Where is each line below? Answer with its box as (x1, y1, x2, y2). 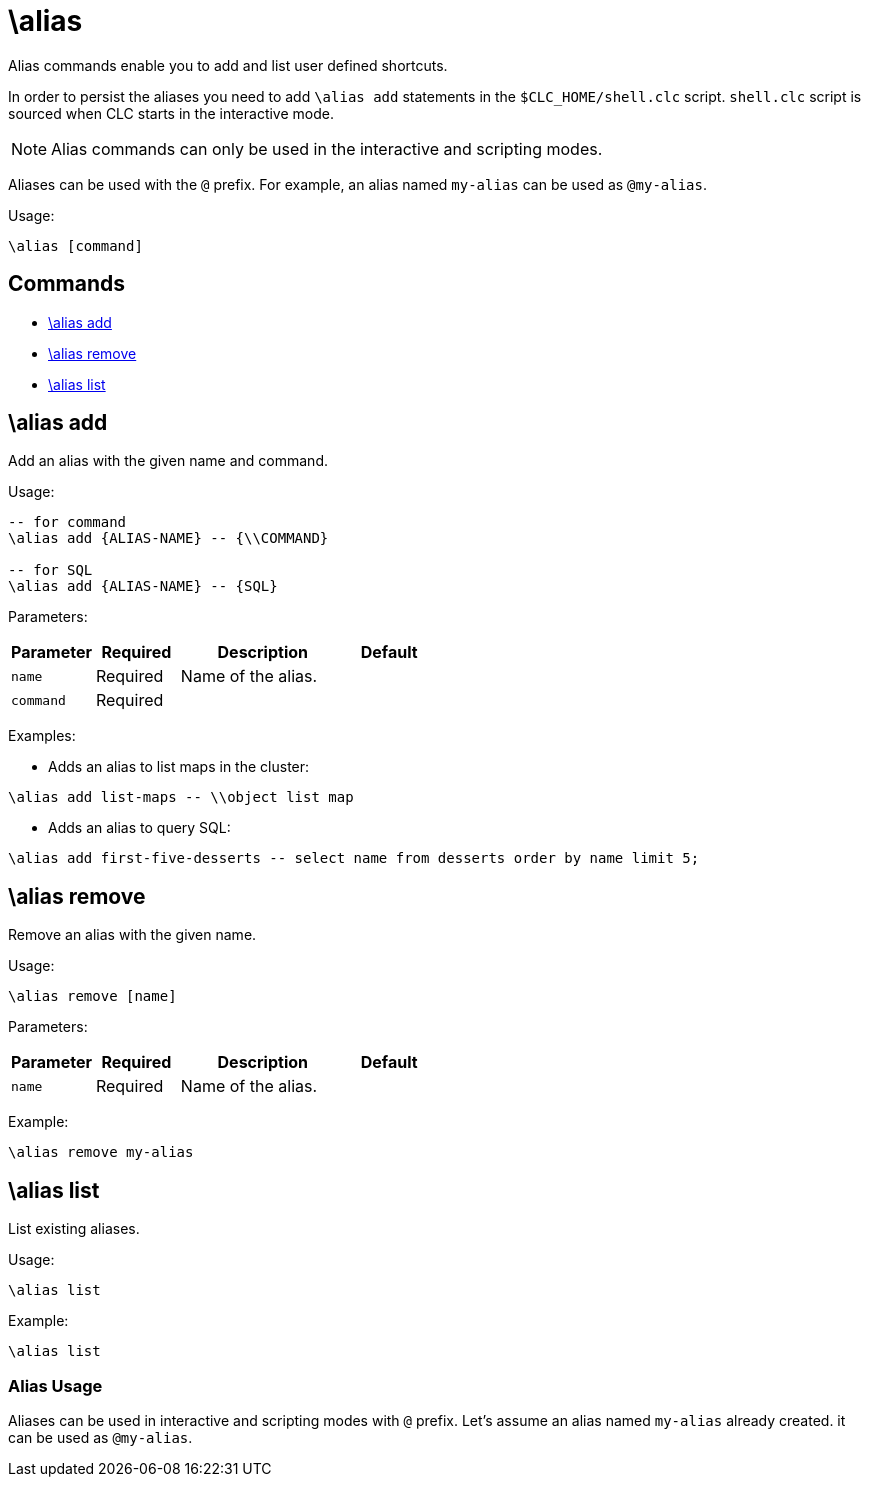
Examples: (8, 727, 76, 745)
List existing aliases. (8, 1220, 140, 1238)
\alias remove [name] (8, 988, 177, 1005)
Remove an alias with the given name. (8, 926, 257, 944)
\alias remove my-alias (8, 1144, 194, 1161)
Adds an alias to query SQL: (48, 819, 231, 837)
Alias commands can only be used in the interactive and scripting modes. (51, 138, 603, 159)
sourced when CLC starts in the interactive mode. (8, 104, 334, 122)
